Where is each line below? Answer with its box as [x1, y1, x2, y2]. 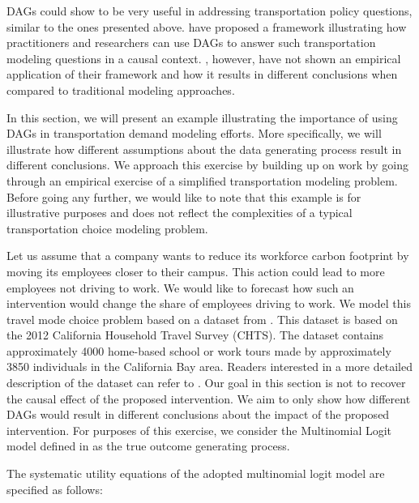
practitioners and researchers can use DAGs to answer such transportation [6, 34, 376, 51]
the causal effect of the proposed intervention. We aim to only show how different [6, 390, 411, 407]
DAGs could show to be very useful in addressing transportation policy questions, [6, 2, 413, 19]
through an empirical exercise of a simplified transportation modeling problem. [6, 172, 398, 189]
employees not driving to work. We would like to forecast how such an [6, 279, 354, 296]
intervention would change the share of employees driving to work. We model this [6, 295, 411, 312]
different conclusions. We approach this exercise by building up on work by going [6, 156, 408, 173]
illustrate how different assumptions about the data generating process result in [6, 140, 402, 157]
